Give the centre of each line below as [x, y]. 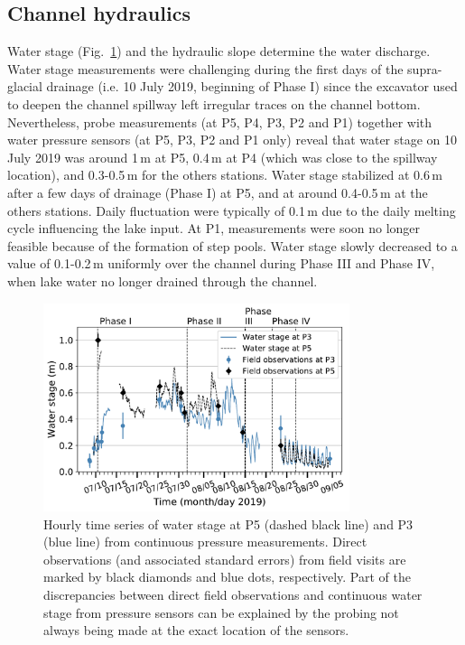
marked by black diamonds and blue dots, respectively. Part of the [227, 577]
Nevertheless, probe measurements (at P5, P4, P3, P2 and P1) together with [220, 122]
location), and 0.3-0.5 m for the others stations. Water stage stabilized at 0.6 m [225, 175]
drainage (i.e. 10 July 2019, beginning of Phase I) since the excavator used [252, 86]
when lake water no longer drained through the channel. [163, 280]
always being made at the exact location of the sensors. [196, 630]
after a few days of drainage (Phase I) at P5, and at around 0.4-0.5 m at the [218, 192]
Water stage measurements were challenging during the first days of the [205, 68]
